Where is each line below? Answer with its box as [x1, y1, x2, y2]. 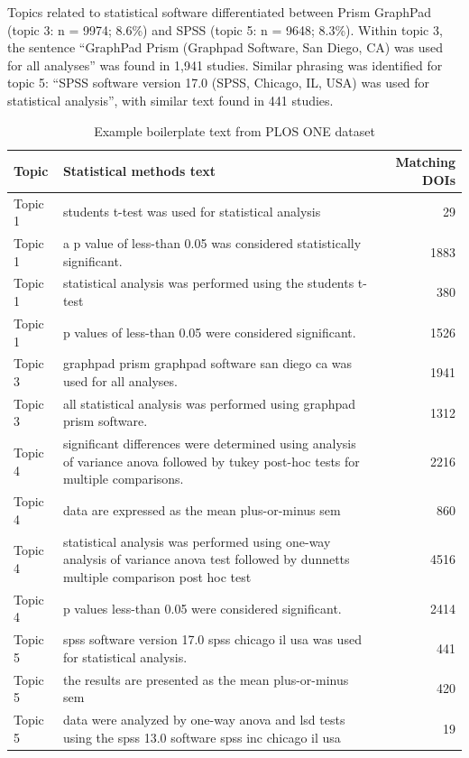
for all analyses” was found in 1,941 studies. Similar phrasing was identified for [7, 55, 443, 74]
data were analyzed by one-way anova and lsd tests [62, 710, 345, 729]
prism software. [62, 411, 148, 430]
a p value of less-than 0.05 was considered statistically [62, 234, 362, 253]
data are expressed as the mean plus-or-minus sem [62, 501, 341, 520]
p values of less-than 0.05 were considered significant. [62, 322, 356, 341]
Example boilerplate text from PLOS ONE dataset [94, 121, 375, 140]
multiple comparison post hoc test [62, 567, 252, 586]
